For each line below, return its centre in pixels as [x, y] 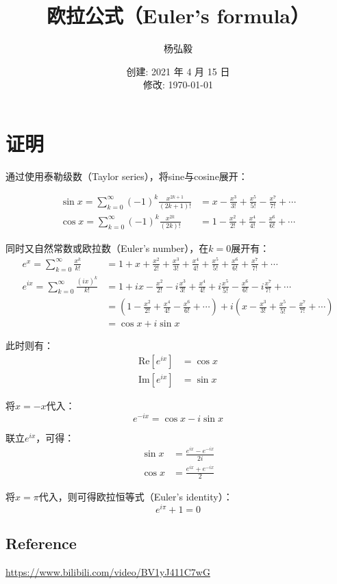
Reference [41, 543]
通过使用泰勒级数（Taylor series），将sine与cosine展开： [127, 176]
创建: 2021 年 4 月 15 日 [178, 71]
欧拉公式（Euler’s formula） [178, 15]
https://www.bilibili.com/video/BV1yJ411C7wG [108, 572]
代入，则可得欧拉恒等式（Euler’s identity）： [136, 497]
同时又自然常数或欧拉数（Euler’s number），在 [107, 248]
